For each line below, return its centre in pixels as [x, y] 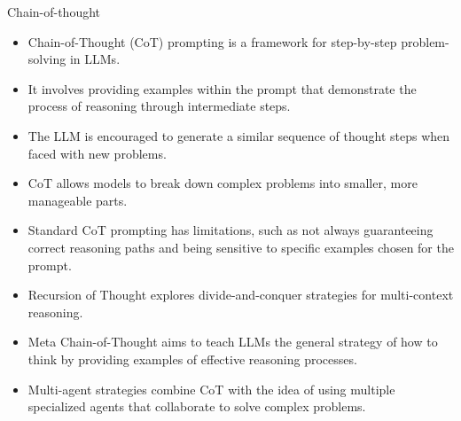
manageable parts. [78, 200]
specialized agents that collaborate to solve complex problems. [197, 406]
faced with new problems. [97, 153]
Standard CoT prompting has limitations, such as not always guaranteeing [230, 230]
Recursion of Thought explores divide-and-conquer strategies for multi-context [241, 295]
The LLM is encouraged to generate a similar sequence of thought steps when [239, 135]
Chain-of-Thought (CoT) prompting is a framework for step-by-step [212, 41]
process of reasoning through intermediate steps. [159, 106]
